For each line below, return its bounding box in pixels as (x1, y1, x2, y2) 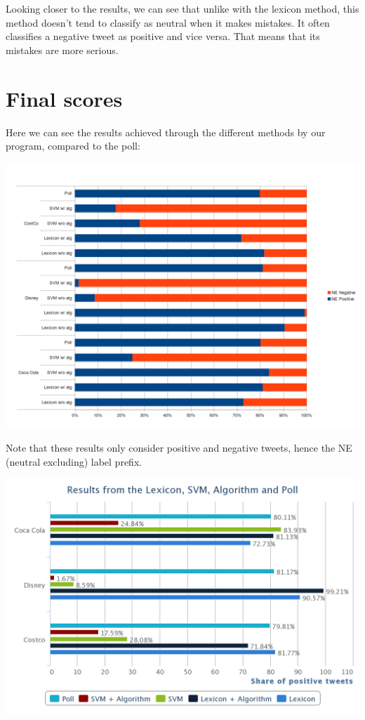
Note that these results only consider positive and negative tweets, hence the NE (6, 440, 352, 455)
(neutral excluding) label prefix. (6, 454, 142, 469)
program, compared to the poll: (6, 138, 140, 153)
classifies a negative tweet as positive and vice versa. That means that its (6, 29, 320, 44)
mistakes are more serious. (6, 42, 119, 57)
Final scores (6, 84, 123, 112)
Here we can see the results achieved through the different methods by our (6, 124, 326, 139)
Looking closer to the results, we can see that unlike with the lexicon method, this (6, 1, 359, 15)
